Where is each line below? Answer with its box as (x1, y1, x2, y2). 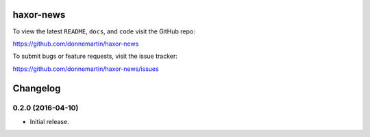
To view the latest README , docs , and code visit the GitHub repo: (12, 27, 195, 35)
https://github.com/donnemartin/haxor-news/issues (12, 65, 159, 73)
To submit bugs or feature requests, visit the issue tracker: (12, 52, 177, 61)
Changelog (12, 82, 61, 94)
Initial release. (29, 117, 69, 125)
